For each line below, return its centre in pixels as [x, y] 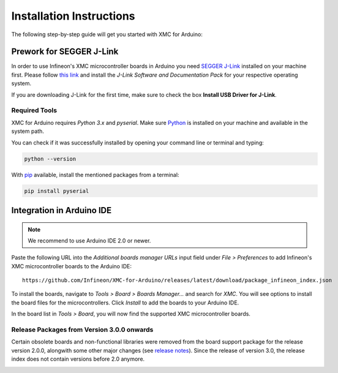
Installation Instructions [73, 16]
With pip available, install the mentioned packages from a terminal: [95, 175]
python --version [50, 159]
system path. [28, 131]
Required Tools [34, 110]
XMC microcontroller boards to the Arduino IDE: [71, 266]
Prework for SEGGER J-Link [65, 52]
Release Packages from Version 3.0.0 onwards [82, 330]
